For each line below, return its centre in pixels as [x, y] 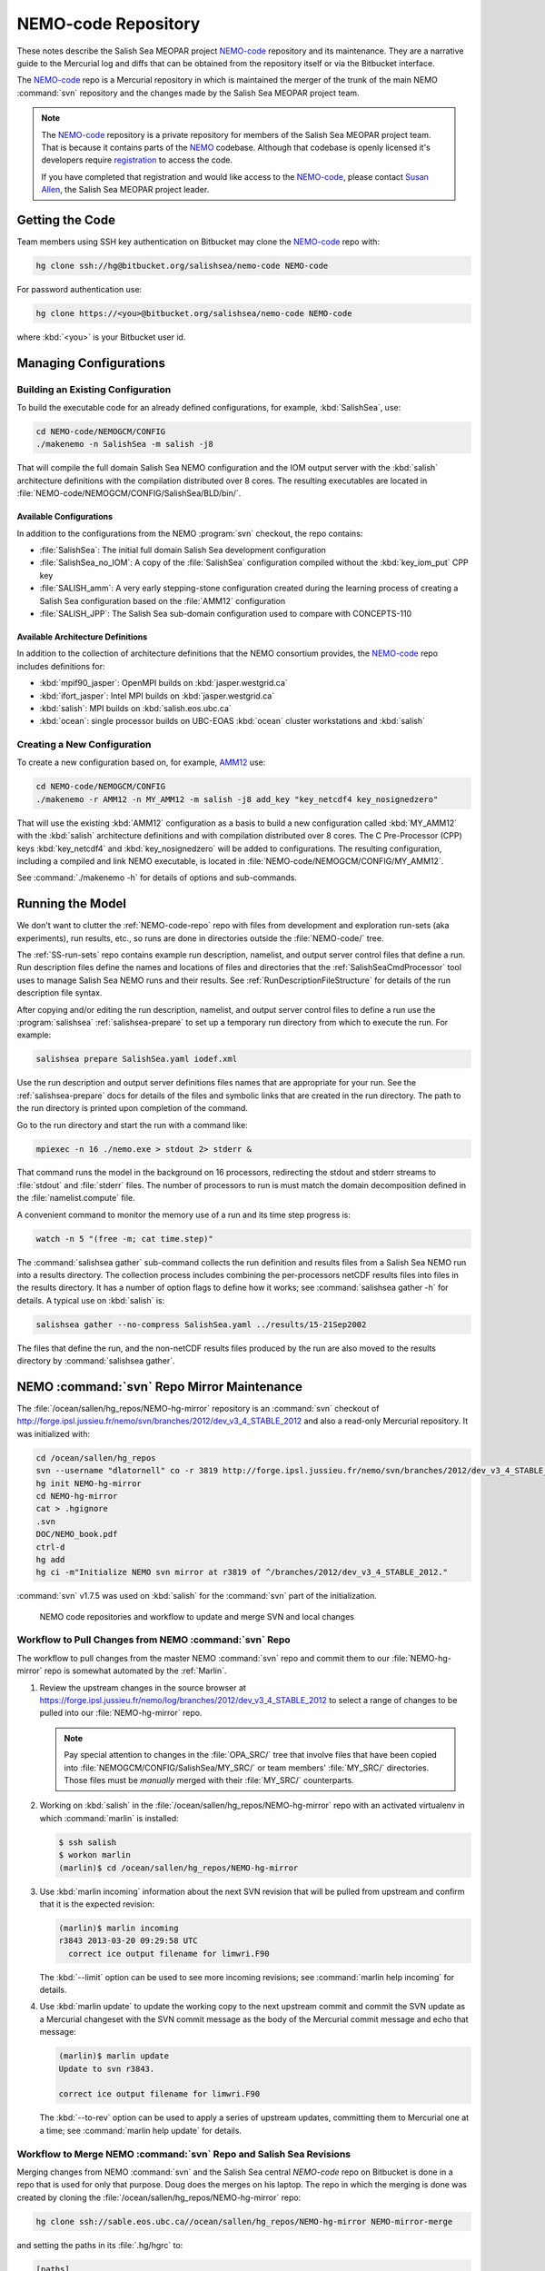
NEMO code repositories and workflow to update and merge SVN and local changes [197, 1616]
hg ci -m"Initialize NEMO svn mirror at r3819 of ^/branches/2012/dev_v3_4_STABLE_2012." [242, 1572]
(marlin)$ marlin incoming [119, 1928]
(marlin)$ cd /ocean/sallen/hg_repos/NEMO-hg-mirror [178, 1868]
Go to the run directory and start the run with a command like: [133, 1125]
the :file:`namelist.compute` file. [76, 1198]
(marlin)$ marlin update [114, 2056]
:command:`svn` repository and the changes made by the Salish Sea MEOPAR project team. [188, 93]
